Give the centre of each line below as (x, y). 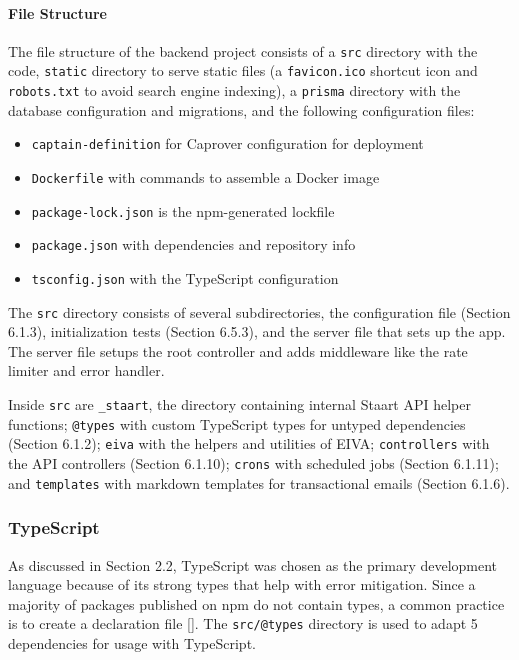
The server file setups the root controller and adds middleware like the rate (238, 350)
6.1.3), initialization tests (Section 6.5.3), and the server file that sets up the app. (257, 331)
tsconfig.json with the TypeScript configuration (185, 277)
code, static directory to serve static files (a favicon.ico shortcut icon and (243, 70)
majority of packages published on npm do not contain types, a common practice (256, 603)
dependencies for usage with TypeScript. (132, 643)
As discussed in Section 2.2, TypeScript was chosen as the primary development (253, 564)
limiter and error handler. (86, 370)
